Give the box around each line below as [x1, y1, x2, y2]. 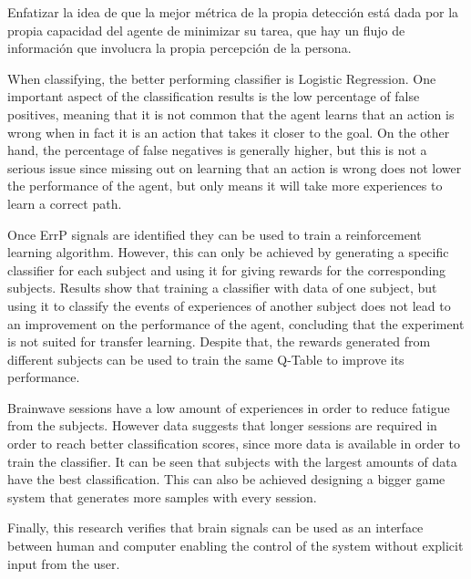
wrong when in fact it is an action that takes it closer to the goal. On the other [7, 122, 450, 141]
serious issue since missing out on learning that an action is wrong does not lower [7, 158, 462, 177]
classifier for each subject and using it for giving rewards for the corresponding [7, 260, 446, 279]
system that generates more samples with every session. [7, 487, 317, 506]
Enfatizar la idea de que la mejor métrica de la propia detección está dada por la [7, 3, 459, 21]
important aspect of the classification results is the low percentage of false [7, 87, 420, 106]
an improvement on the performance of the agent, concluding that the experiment [7, 314, 465, 333]
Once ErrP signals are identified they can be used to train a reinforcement [7, 224, 422, 243]
